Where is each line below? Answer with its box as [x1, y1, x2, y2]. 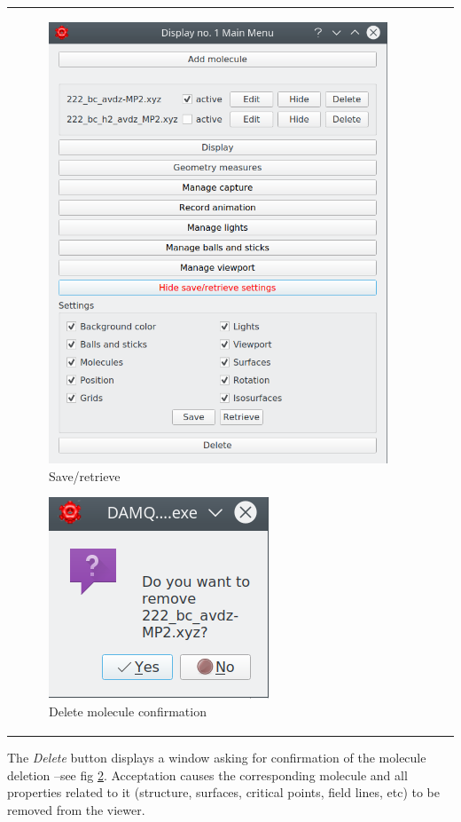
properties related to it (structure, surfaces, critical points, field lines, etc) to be [7, 783, 441, 802]
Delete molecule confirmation [49, 701, 207, 720]
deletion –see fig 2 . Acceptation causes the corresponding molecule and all [7, 765, 408, 784]
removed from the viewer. [7, 800, 145, 818]
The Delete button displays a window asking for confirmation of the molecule [7, 747, 426, 766]
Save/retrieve [49, 466, 121, 485]
